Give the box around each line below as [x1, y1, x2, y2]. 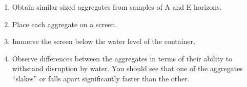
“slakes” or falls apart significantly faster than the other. [12, 73, 190, 83]
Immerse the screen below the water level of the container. [12, 36, 196, 47]
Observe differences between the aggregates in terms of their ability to [12, 53, 233, 63]
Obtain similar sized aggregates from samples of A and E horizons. [12, 2, 222, 12]
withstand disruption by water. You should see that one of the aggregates [12, 63, 243, 74]
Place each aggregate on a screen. [12, 18, 117, 29]
